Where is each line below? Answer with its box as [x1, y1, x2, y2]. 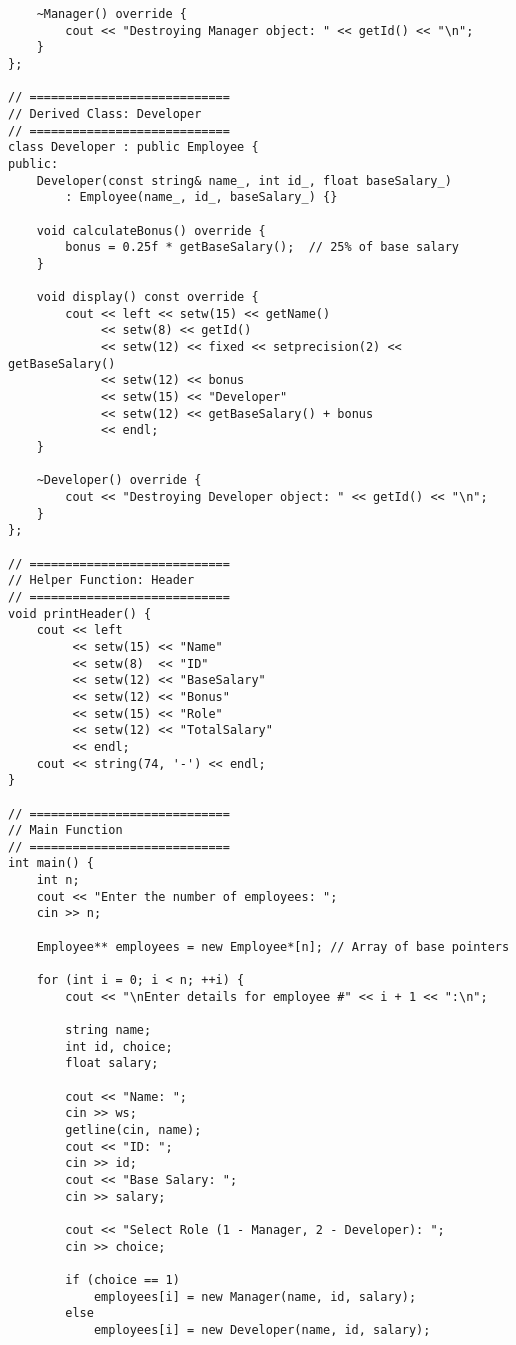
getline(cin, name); [65, 1122, 202, 1137]
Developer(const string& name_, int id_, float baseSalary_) [36, 173, 452, 188]
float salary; [65, 1056, 159, 1071]
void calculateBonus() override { [36, 223, 266, 238]
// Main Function [8, 823, 123, 838]
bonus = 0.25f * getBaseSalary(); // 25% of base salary [65, 240, 460, 255]
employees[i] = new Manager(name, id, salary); [93, 1289, 417, 1304]
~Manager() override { [36, 7, 187, 21]
